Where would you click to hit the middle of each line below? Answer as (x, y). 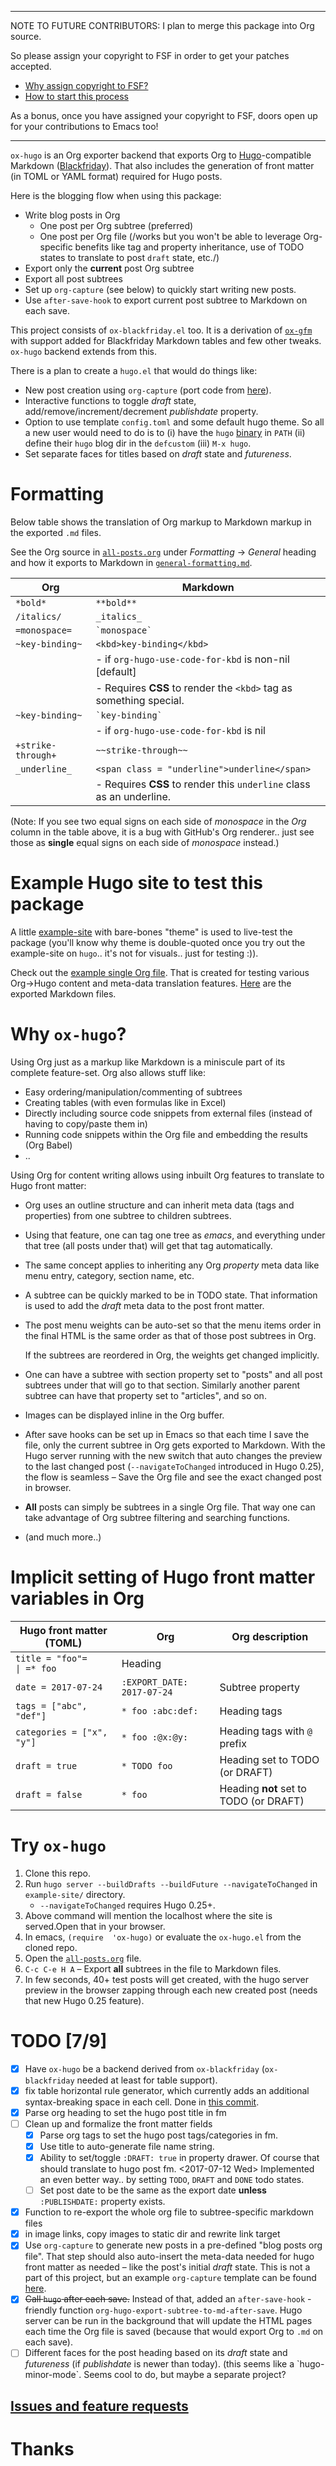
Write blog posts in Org (72, 215)
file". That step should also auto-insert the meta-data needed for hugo (169, 2257)
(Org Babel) (48, 1145)
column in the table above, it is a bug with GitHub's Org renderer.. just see (162, 832)
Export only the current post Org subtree (109, 268)
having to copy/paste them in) (86, 1123)
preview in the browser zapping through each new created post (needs (171, 1990)
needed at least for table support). (147, 2080)
